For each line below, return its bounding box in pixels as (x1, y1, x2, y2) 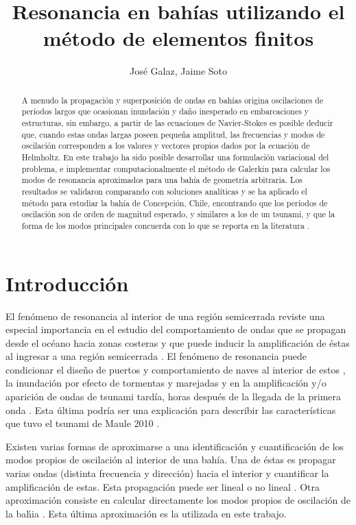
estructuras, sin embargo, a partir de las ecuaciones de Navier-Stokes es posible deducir (21, 117, 333, 129)
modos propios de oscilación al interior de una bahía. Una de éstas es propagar (5, 452, 336, 467)
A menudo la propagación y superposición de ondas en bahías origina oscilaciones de (21, 94, 324, 106)
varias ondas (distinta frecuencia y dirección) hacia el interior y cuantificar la (5, 466, 329, 480)
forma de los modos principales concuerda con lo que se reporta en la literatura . (21, 219, 310, 231)
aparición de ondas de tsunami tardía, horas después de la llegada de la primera (5, 389, 342, 404)
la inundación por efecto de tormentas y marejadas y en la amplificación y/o (5, 376, 327, 390)
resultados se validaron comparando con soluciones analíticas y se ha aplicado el (21, 185, 307, 197)
